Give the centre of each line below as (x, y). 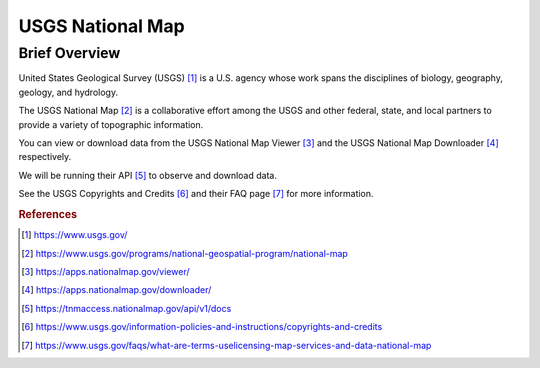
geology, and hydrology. (68, 92)
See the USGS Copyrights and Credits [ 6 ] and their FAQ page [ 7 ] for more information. (196, 194)
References (48, 214)
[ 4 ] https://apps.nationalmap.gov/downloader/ (116, 290)
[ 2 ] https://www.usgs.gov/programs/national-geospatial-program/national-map (185, 253)
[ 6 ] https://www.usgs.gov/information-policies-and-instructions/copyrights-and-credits (202, 327)
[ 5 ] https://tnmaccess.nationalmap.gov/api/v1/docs (126, 308)
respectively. (45, 157)
